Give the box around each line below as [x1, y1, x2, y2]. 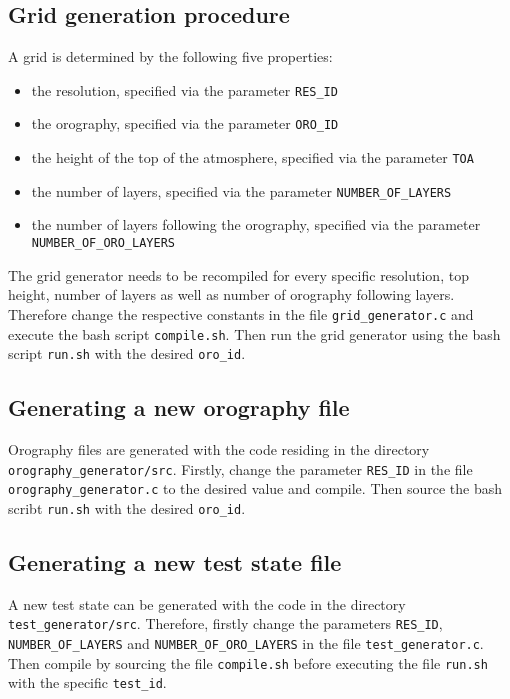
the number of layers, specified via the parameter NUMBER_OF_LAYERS [31, 180, 452, 201]
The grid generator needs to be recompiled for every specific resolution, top [8, 264, 469, 285]
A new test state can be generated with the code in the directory [8, 593, 406, 614]
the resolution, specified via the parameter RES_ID [31, 79, 338, 100]
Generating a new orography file [8, 392, 350, 423]
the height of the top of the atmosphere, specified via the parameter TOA [31, 147, 474, 168]
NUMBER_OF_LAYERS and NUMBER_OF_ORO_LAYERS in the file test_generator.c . [8, 633, 484, 654]
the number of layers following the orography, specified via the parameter [31, 214, 481, 235]
